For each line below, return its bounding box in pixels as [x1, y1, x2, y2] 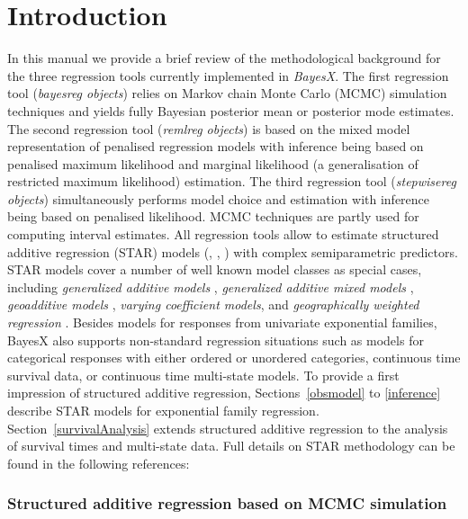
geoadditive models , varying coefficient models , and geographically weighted [7, 295, 419, 314]
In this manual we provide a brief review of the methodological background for [7, 49, 441, 67]
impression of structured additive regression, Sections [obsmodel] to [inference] [7, 383, 441, 402]
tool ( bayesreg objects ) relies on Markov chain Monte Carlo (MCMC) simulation [7, 84, 447, 103]
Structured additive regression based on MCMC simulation [7, 492, 447, 515]
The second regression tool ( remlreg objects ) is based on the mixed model [7, 119, 410, 138]
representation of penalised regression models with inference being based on [7, 137, 424, 156]
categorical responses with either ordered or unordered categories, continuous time [7, 348, 461, 367]
